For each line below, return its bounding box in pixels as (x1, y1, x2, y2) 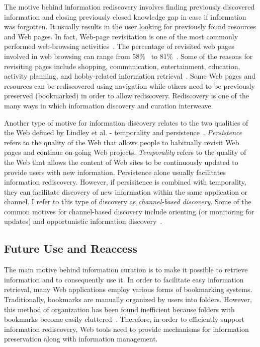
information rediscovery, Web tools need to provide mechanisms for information (4, 323, 249, 334)
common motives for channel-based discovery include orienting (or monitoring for (4, 206, 254, 216)
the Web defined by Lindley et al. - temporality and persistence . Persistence (4, 127, 242, 138)
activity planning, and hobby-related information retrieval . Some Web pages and (4, 71, 256, 81)
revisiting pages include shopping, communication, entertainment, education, (4, 61, 240, 71)
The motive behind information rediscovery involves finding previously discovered (4, 2, 255, 12)
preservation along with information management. (4, 333, 158, 344)
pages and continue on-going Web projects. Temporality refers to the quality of (4, 147, 246, 157)
